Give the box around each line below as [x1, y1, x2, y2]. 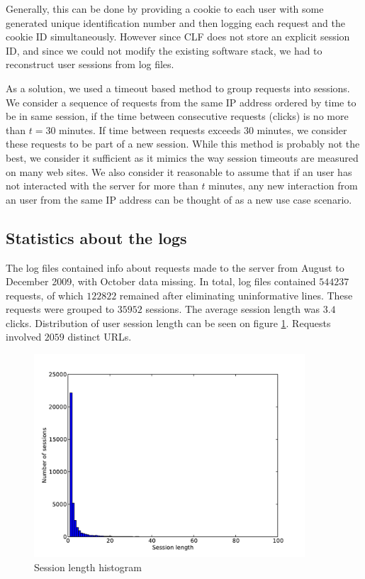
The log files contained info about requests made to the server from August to [6, 260, 344, 275]
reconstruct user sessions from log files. [6, 57, 174, 72]
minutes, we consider [257, 122, 347, 137]
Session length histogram [34, 559, 142, 574]
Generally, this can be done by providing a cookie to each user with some [6, 1, 324, 16]
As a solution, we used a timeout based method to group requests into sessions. [6, 80, 350, 95]
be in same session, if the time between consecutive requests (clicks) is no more [6, 109, 349, 123]
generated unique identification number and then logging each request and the [6, 15, 345, 30]
